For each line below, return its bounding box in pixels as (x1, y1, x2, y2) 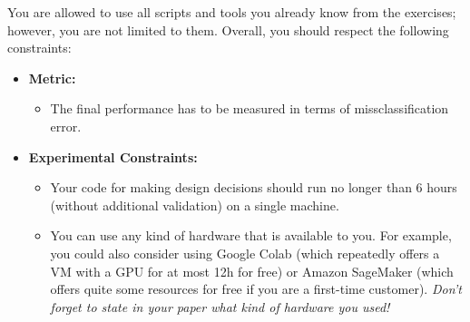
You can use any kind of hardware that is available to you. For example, (50, 226, 452, 245)
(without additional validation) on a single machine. (50, 195, 339, 214)
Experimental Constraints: (28, 147, 198, 166)
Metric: (28, 68, 76, 87)
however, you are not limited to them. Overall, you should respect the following (7, 20, 449, 39)
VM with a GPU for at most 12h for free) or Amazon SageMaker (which (50, 261, 454, 280)
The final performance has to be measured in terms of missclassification (50, 99, 449, 118)
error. (50, 116, 82, 135)
